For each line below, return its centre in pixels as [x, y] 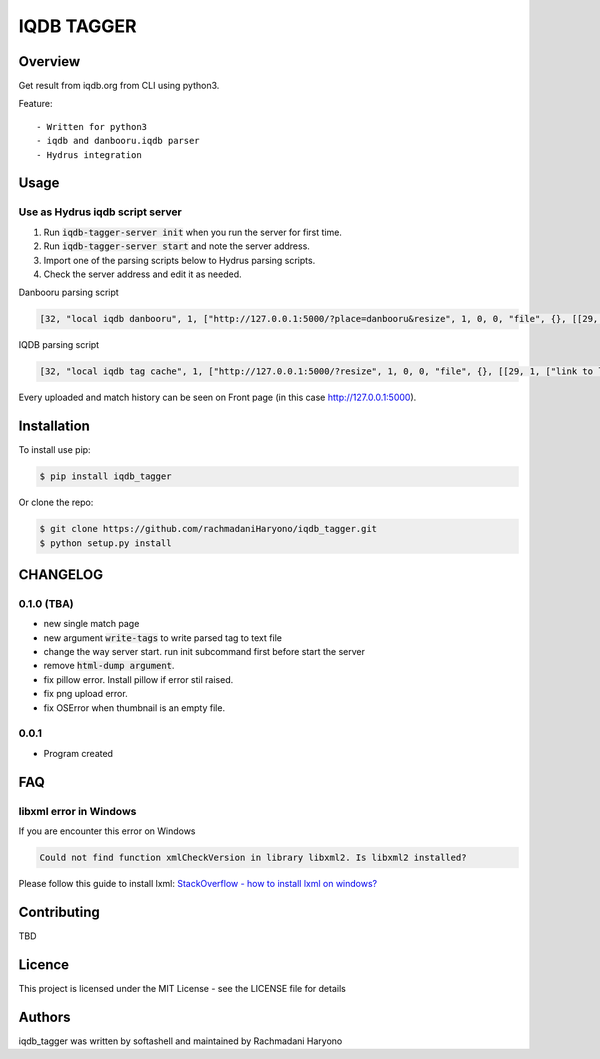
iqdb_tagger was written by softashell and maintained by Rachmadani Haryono [180, 1041]
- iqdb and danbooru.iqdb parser [118, 141]
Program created [78, 753]
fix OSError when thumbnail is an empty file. [134, 707]
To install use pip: [54, 450]
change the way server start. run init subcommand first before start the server [204, 652]
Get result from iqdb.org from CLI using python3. [119, 86]
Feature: [35, 104]
